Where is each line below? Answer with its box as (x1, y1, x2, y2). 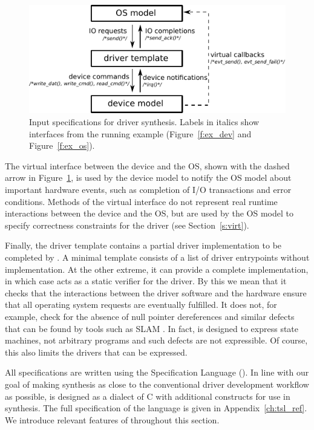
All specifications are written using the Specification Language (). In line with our (5, 366, 309, 379)
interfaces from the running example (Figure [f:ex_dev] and (29, 127, 252, 140)
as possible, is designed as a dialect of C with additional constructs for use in (5, 389, 290, 402)
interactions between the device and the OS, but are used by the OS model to (5, 207, 293, 220)
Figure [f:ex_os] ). (29, 139, 95, 152)
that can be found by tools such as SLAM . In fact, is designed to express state (5, 322, 298, 334)
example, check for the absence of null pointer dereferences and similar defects (5, 310, 295, 322)
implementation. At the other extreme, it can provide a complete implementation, (5, 262, 309, 275)
